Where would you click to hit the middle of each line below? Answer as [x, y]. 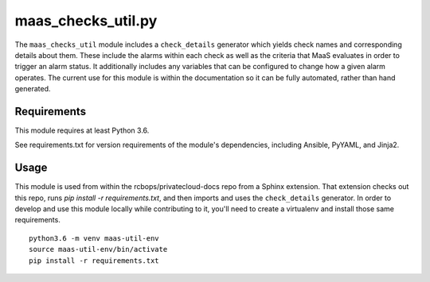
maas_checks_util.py [86, 21]
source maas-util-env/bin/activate [98, 249]
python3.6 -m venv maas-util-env [94, 238]
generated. [33, 89]
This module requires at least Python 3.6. [82, 130]
